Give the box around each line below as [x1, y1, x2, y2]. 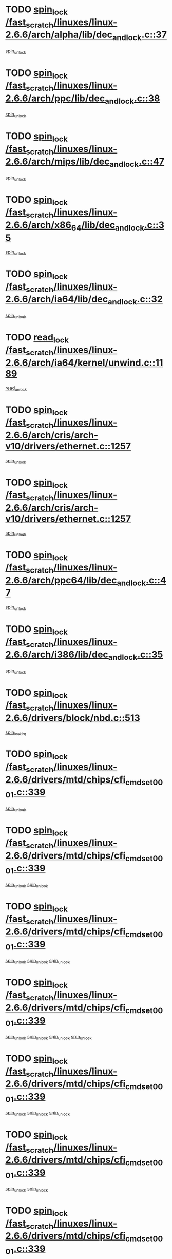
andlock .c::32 [107, 294, 163, 307]
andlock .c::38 [105, 92, 160, 106]
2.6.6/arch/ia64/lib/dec [5, 294, 108, 305]
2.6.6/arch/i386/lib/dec [5, 648, 109, 660]
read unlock [5, 385, 27, 392]
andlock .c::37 [112, 29, 167, 42]
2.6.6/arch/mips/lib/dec [5, 156, 110, 167]
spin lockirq [5, 729, 27, 736]
